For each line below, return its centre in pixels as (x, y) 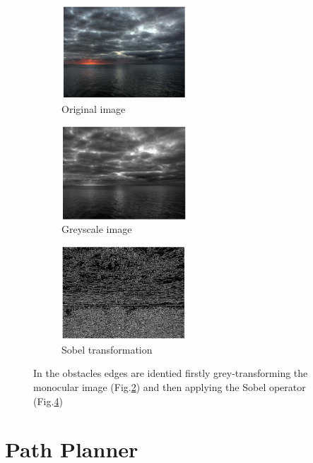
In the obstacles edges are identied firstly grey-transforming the (171, 373)
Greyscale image (97, 229)
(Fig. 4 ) (48, 401)
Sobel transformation (107, 349)
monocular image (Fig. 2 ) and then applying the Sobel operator (170, 387)
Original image (94, 108)
